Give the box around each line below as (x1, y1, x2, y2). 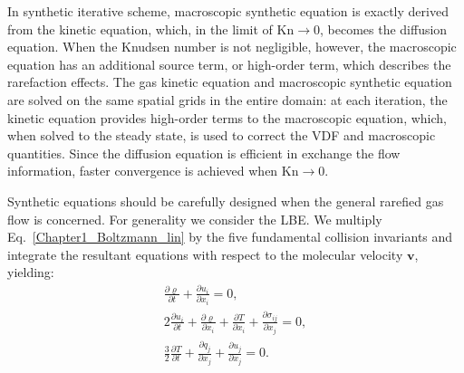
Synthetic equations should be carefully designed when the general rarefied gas (7, 191, 444, 210)
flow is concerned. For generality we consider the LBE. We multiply (7, 209, 382, 228)
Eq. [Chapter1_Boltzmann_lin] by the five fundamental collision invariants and (7, 227, 453, 246)
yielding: (7, 263, 54, 282)
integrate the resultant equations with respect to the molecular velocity (7, 244, 403, 263)
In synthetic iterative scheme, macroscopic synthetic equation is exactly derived (7, 2, 449, 20)
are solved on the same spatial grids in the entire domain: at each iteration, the (7, 90, 448, 109)
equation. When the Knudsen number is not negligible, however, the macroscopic (7, 37, 457, 56)
